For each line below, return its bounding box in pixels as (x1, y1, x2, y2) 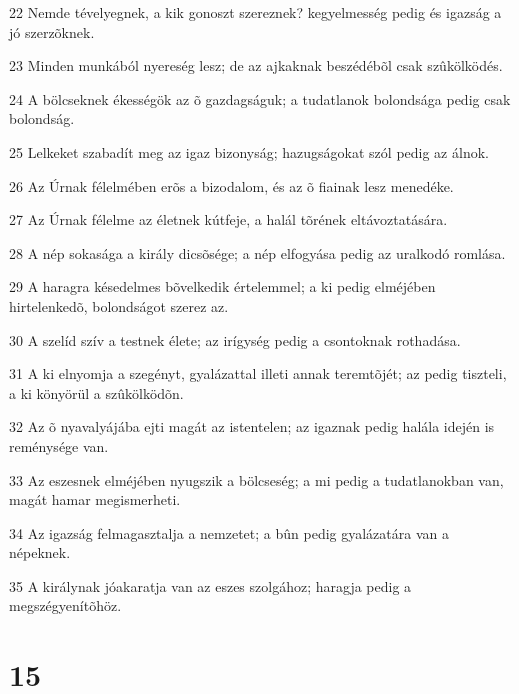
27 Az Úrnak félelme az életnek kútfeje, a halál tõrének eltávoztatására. (9, 209, 448, 230)
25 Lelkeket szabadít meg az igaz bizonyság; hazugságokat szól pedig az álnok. (9, 141, 489, 162)
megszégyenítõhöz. (9, 595, 122, 616)
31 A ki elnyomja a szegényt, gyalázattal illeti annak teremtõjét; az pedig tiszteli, (9, 363, 507, 384)
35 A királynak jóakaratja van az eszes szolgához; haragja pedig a (9, 575, 412, 596)
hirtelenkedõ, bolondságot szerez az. (9, 295, 229, 316)
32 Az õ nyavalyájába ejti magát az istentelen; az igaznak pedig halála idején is (9, 416, 495, 437)
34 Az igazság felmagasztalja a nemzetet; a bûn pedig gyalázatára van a (9, 522, 449, 543)
